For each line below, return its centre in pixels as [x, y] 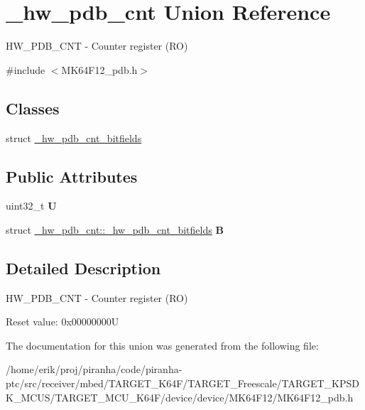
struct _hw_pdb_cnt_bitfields [74, 137]
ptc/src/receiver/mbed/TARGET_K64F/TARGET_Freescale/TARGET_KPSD [182, 383]
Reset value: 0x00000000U [62, 322]
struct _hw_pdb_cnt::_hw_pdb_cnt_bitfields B [115, 229]
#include [26, 69]
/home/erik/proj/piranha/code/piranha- [94, 369]
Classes [33, 108]
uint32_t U [31, 206]
